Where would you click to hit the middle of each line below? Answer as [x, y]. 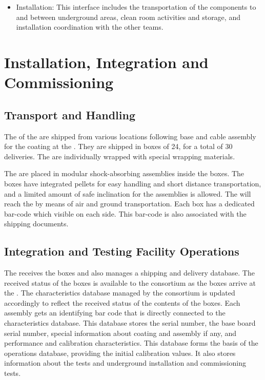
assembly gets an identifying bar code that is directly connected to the [115, 313]
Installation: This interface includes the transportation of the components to [136, 7]
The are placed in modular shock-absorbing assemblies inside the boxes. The [124, 173]
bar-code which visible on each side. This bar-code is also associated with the [125, 213]
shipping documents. [36, 224]
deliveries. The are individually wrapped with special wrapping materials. [120, 156]
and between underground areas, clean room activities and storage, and [128, 17]
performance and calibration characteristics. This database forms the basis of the [131, 343]
